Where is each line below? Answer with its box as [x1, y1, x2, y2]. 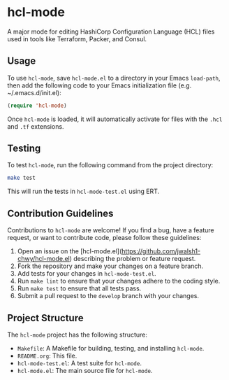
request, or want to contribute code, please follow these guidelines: [7, 234, 202, 242]
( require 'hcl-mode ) [7, 102, 68, 109]
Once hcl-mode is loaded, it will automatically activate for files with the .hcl [7, 115, 223, 123]
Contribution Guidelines [7, 207, 114, 219]
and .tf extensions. [7, 122, 64, 130]
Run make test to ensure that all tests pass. [17, 284, 142, 293]
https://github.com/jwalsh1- [121, 247, 201, 255]
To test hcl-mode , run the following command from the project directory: [7, 161, 214, 169]
